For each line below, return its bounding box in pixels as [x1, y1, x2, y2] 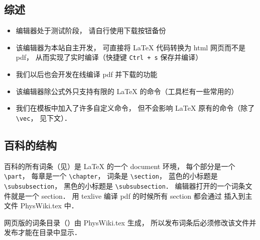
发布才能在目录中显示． [4, 227, 81, 237]
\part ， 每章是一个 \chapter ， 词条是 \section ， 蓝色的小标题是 [4, 171, 218, 181]
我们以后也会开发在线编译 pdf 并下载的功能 [16, 69, 158, 79]
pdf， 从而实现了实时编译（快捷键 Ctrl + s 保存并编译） [16, 52, 203, 62]
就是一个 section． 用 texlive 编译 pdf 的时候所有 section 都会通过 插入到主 [11, 190, 252, 201]
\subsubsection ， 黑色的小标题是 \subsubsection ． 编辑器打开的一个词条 [4, 180, 245, 191]
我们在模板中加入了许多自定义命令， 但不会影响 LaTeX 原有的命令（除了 [16, 103, 255, 113]
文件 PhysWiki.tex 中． [4, 200, 78, 211]
